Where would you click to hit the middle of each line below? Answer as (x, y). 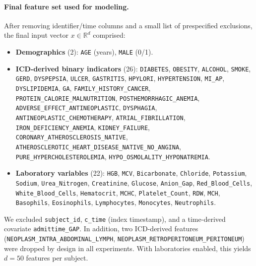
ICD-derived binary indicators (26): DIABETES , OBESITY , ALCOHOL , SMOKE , (133, 68)
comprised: (109, 35)
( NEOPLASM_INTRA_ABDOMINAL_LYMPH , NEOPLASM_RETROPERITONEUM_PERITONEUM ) (124, 238)
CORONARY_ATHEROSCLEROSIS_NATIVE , (72, 137)
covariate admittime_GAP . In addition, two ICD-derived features (101, 229)
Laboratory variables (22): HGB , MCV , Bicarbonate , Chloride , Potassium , (131, 173)
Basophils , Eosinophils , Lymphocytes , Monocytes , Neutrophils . (116, 202)
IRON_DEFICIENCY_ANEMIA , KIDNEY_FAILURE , (83, 127)
